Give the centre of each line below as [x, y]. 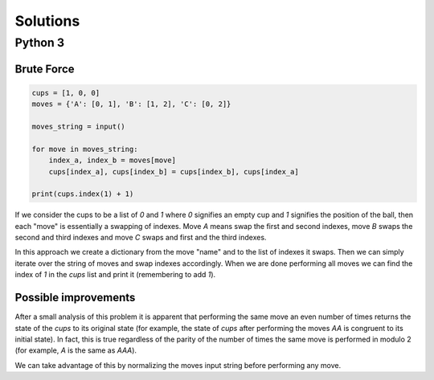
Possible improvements [75, 298]
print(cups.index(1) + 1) [83, 194]
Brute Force [45, 69]
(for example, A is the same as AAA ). [76, 350]
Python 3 [39, 43]
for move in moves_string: [85, 149]
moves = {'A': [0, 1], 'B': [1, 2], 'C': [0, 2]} [131, 104]
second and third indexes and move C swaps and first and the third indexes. [141, 238]
